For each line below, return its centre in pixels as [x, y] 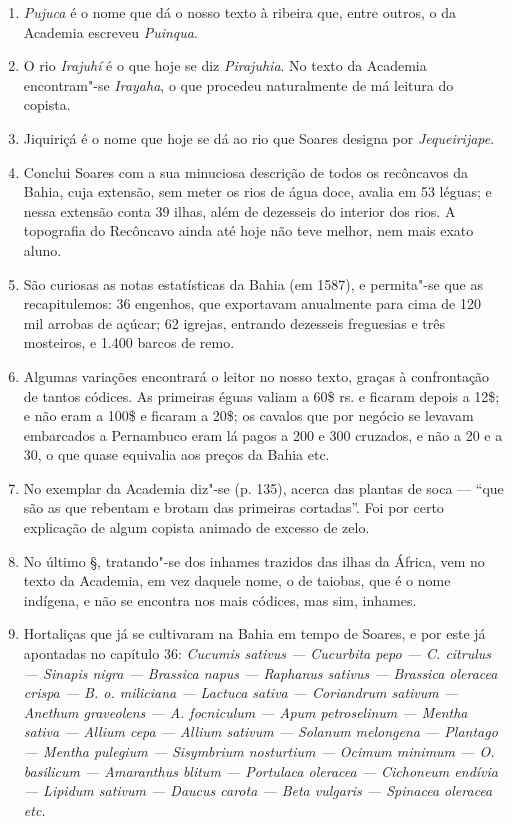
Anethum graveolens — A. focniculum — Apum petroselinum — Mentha [245, 711]
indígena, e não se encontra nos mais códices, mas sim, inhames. [220, 599]
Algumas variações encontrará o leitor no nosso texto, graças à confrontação [256, 375]
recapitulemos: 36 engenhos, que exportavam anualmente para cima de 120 [252, 303]
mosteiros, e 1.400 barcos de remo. [129, 342]
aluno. [42, 249]
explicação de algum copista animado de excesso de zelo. [196, 527]
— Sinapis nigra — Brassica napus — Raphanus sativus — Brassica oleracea [260, 672]
